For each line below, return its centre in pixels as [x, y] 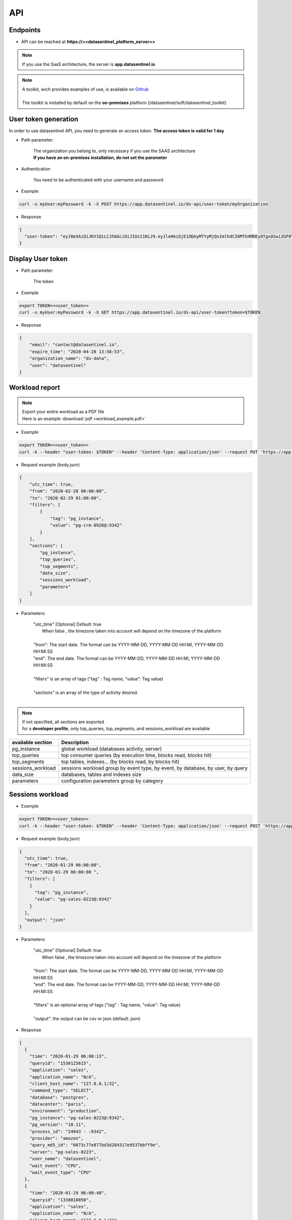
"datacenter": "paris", [58, 1104]
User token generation [44, 119]
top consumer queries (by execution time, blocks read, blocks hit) [136, 755]
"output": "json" [45, 920]
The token [44, 282]
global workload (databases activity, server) [111, 749]
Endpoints [25, 30]
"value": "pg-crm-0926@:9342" [86, 525]
